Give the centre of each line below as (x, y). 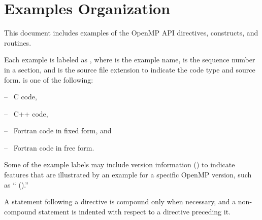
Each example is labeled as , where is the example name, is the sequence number (130, 60)
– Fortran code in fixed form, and (58, 131)
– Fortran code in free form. (49, 147)
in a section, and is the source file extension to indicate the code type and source (130, 69)
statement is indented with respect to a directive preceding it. (135, 211)
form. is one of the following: (49, 79)
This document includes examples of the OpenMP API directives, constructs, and (131, 33)
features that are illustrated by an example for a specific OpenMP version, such (128, 175)
